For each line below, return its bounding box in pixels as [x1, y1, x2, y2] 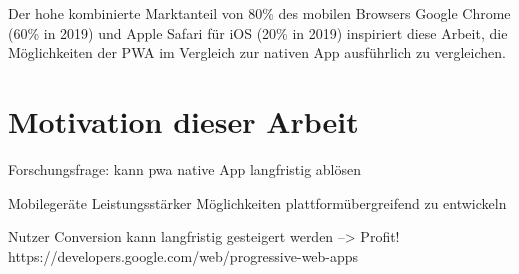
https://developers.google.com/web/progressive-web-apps [8, 245, 359, 266]
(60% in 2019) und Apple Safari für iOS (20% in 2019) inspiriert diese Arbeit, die [8, 22, 508, 43]
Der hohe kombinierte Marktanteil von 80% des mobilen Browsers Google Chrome [8, 3, 511, 23]
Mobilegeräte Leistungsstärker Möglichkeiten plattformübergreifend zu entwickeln [8, 192, 507, 213]
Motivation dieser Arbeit [8, 100, 359, 141]
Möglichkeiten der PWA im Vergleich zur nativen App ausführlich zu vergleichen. [8, 42, 506, 63]
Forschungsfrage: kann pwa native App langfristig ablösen [8, 158, 362, 179]
